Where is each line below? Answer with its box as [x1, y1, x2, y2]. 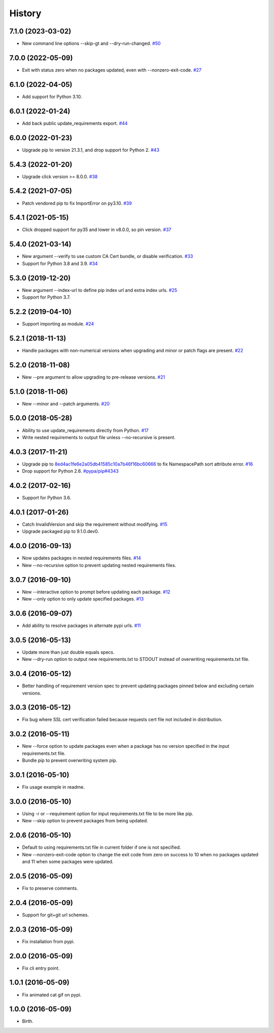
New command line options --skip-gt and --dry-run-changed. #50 [22, 41, 161, 47]
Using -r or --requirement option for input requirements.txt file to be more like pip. [22, 810, 194, 817]
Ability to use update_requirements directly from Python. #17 [22, 427, 149, 434]
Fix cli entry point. [22, 965, 60, 971]
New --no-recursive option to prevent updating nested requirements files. [22, 562, 177, 568]
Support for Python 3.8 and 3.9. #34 [22, 260, 98, 266]
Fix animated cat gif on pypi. [22, 991, 82, 997]
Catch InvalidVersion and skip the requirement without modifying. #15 [22, 521, 167, 527]
